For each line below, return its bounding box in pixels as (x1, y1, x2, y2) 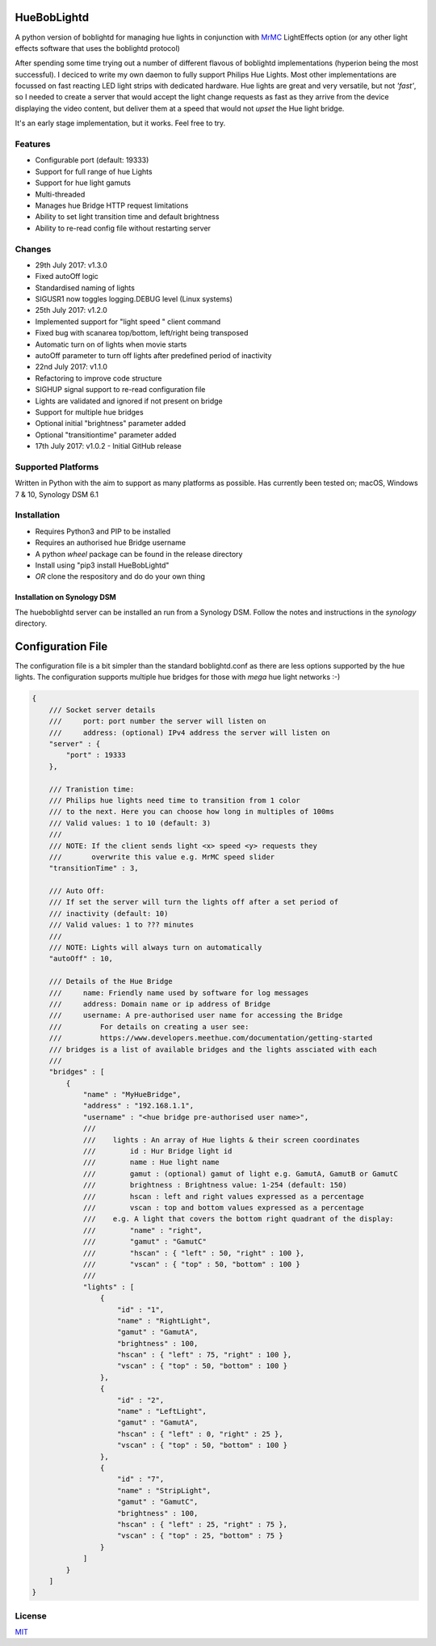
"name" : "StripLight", (117, 1486, 212, 1495)
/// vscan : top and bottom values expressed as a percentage (82, 1203, 365, 1212)
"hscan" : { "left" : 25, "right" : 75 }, (117, 1520, 288, 1529)
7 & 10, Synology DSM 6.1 (15, 489, 99, 499)
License (15, 1610, 48, 1621)
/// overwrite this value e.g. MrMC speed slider (48, 852, 275, 861)
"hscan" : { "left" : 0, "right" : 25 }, (117, 1429, 283, 1438)
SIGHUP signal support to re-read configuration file (35, 385, 206, 395)
